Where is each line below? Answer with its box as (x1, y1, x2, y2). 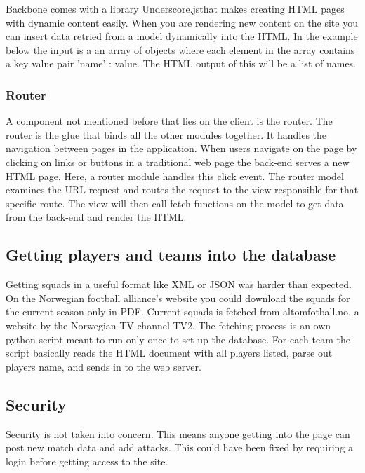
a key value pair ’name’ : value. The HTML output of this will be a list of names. (6, 56, 356, 71)
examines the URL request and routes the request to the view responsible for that (6, 182, 359, 197)
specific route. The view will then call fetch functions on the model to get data (6, 196, 344, 210)
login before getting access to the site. (6, 453, 168, 468)
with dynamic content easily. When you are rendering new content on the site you (6, 15, 358, 29)
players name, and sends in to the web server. (6, 359, 201, 373)
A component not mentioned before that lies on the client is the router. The (6, 114, 333, 128)
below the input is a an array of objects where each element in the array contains (6, 42, 355, 57)
